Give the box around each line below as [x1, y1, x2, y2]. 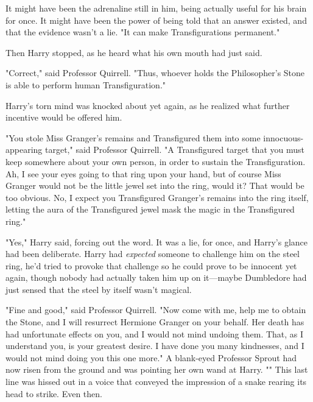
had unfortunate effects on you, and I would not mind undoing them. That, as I [5, 327, 304, 340]
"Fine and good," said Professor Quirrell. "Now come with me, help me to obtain [5, 303, 306, 316]
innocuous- [263, 131, 304, 144]
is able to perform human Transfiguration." [5, 78, 166, 91]
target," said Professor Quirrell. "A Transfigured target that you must [45, 143, 304, 156]
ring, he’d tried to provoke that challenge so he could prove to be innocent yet [5, 259, 297, 272]
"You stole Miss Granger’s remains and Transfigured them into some [5, 131, 261, 144]
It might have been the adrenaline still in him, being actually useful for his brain [5, 2, 307, 14]
